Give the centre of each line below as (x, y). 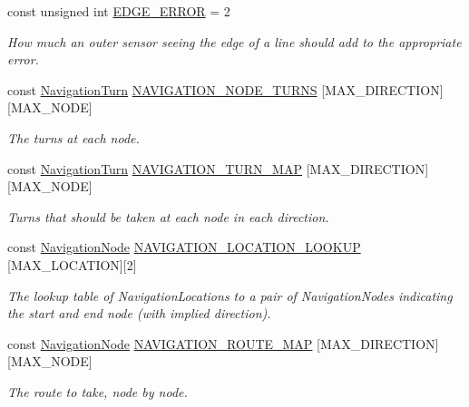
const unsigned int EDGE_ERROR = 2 (119, 11)
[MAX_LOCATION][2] (72, 264)
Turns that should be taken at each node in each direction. (168, 216)
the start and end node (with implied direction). (139, 313)
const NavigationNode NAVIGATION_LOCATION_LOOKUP (184, 247)
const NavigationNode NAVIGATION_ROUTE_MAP (160, 343)
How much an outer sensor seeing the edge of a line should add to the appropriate (234, 41)
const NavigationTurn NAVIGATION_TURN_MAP (155, 168)
